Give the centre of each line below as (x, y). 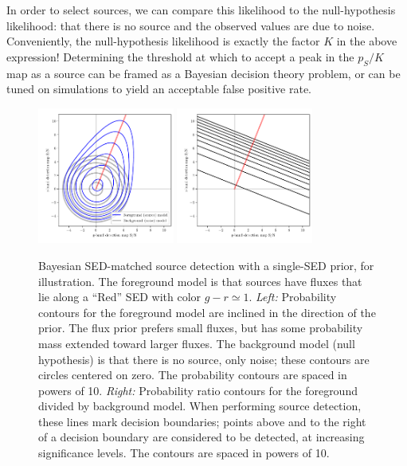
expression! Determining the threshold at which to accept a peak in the (180, 56)
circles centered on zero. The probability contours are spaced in (193, 375)
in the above (367, 41)
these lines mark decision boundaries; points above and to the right (202, 421)
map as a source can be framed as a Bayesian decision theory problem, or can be (203, 73)
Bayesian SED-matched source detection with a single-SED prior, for (206, 265)
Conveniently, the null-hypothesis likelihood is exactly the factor (163, 41)
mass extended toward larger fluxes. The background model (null (197, 343)
